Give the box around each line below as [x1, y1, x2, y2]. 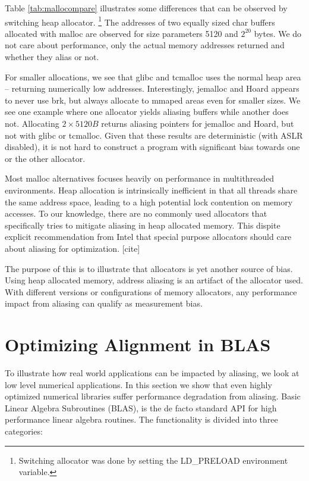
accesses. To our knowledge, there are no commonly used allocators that [5, 207, 267, 220]
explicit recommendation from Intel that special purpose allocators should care [5, 230, 292, 243]
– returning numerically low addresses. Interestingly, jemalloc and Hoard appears [5, 82, 299, 95]
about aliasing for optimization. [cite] [5, 242, 140, 254]
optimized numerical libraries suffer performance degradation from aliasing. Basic [5, 390, 301, 402]
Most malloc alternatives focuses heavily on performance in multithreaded [5, 172, 275, 185]
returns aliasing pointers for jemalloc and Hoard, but [101, 117, 294, 129]
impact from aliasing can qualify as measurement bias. [5, 297, 203, 310]
